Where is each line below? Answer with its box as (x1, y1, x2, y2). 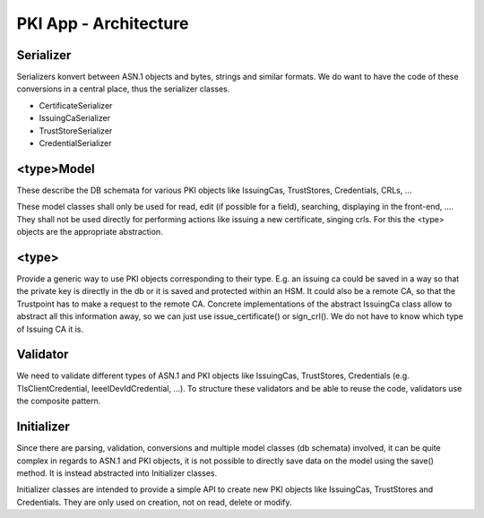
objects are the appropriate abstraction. (16, 227, 163, 237)
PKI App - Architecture (16, 13, 189, 33)
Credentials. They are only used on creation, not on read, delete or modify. (16, 496, 292, 507)
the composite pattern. (16, 395, 101, 407)
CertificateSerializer (39, 99, 113, 111)
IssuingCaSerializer (39, 113, 111, 124)
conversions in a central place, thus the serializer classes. (16, 83, 230, 94)
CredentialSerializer (39, 138, 112, 149)
